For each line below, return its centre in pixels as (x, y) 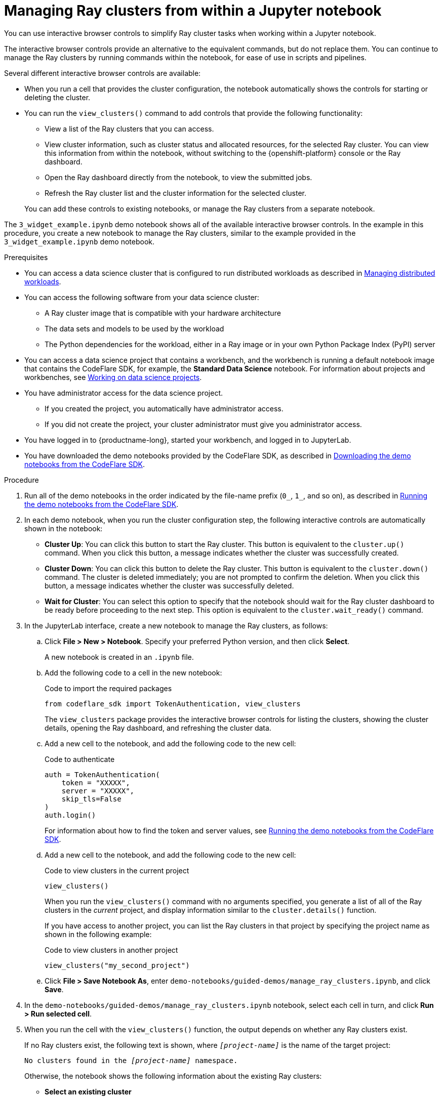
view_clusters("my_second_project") (117, 965)
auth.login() (70, 815)
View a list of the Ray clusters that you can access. (129, 129)
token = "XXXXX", (96, 782)
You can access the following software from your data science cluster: (142, 297)
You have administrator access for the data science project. (124, 393)
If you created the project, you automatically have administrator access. (164, 408)
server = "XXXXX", (98, 791)
